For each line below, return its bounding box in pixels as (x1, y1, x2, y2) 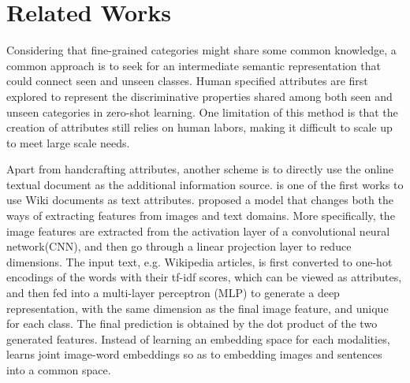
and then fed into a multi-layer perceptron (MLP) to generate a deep (6, 284, 340, 301)
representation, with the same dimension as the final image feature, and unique (6, 299, 389, 316)
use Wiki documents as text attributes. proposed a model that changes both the (6, 191, 393, 208)
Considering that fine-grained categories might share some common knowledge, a (6, 42, 397, 58)
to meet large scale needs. (6, 134, 130, 151)
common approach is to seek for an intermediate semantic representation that (6, 57, 381, 73)
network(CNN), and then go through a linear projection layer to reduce (6, 238, 352, 255)
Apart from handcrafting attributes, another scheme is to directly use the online (6, 161, 393, 177)
